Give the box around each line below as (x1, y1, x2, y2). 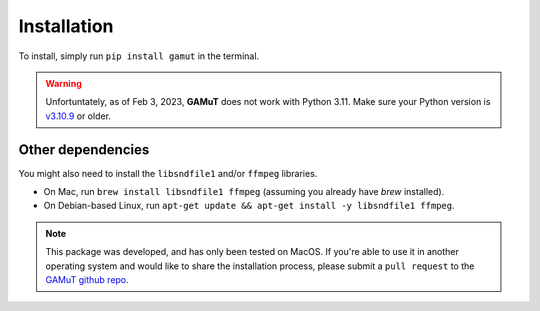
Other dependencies (18, 141, 150, 158)
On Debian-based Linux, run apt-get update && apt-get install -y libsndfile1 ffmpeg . (43, 200, 455, 212)
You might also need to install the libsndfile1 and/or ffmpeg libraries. (18, 167, 318, 179)
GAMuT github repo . (45, 273, 129, 285)
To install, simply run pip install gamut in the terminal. (18, 50, 260, 62)
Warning (45, 77, 82, 89)
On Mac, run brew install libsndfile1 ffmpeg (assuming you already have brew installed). (43, 186, 445, 198)
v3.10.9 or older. (45, 110, 112, 122)
